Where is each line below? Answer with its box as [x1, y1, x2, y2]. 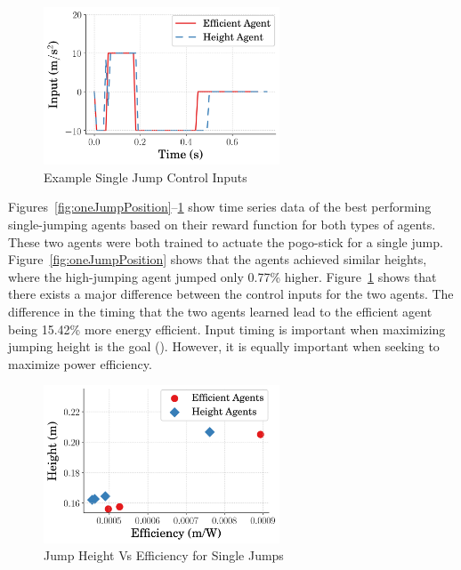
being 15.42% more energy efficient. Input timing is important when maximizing [8, 319, 446, 338]
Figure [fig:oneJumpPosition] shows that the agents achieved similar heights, [8, 250, 427, 269]
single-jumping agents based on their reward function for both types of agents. [8, 215, 436, 234]
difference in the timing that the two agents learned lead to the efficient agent [8, 301, 433, 320]
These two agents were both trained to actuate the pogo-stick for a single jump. [8, 232, 443, 251]
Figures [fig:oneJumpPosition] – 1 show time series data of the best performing [8, 197, 432, 216]
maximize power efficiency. [8, 354, 152, 373]
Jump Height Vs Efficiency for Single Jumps [44, 546, 284, 565]
